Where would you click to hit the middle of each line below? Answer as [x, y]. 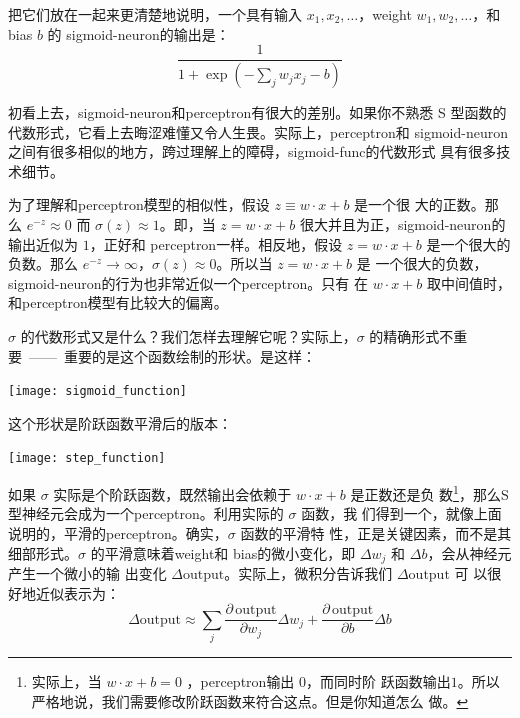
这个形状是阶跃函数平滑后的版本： [120, 422]
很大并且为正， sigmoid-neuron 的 [402, 224]
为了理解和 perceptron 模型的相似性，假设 [139, 204]
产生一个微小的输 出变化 [87, 573]
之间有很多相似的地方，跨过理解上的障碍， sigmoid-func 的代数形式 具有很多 [252, 151]
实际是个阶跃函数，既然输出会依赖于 [172, 493]
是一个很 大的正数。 [419, 204]
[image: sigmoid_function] [97, 391]
